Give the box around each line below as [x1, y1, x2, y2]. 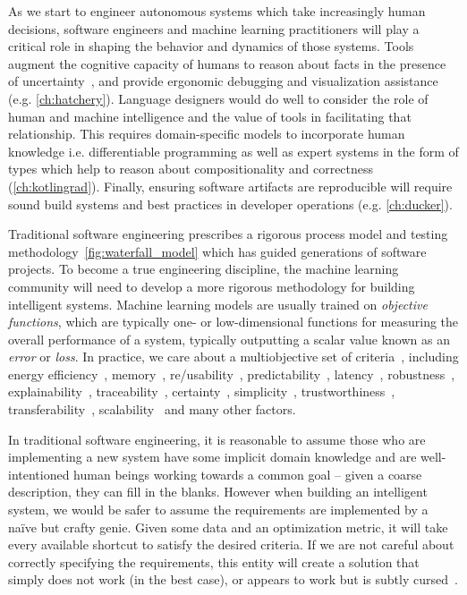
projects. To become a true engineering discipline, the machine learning [8, 259, 399, 278]
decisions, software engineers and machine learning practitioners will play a [8, 19, 420, 38]
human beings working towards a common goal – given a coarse [73, 464, 422, 483]
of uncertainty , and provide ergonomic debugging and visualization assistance [8, 72, 438, 90]
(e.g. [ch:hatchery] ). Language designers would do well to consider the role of [8, 89, 429, 107]
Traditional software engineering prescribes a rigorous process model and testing [8, 225, 448, 243]
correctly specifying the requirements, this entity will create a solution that [8, 552, 420, 571]
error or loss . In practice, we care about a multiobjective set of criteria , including [8, 347, 459, 366]
